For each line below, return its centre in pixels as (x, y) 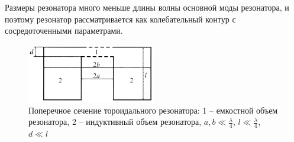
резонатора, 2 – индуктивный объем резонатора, (115, 122)
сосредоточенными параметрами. (64, 30)
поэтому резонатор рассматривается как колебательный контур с (120, 19)
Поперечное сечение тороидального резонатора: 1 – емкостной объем (153, 110)
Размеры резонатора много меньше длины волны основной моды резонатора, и (147, 7)
